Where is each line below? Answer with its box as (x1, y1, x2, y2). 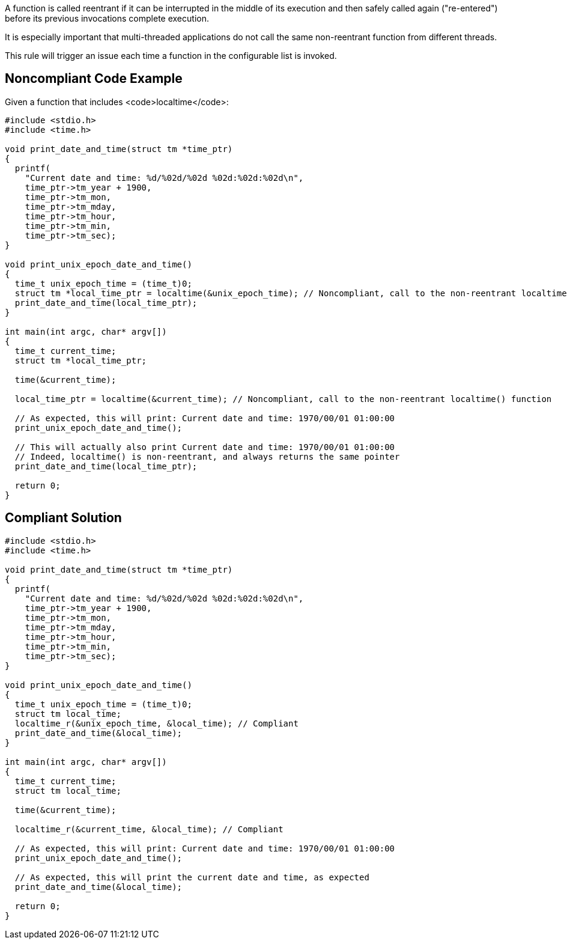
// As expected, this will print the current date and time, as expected (14, 872, 369, 882)
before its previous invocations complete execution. (5, 13, 209, 23)
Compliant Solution (5, 510, 122, 526)
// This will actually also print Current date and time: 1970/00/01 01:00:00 (14, 442, 395, 452)
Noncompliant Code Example (5, 71, 183, 87)
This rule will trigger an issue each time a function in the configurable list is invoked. (5, 50, 337, 61)
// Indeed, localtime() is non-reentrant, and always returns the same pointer (14, 451, 400, 461)
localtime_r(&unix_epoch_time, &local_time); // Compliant (14, 718, 299, 728)
